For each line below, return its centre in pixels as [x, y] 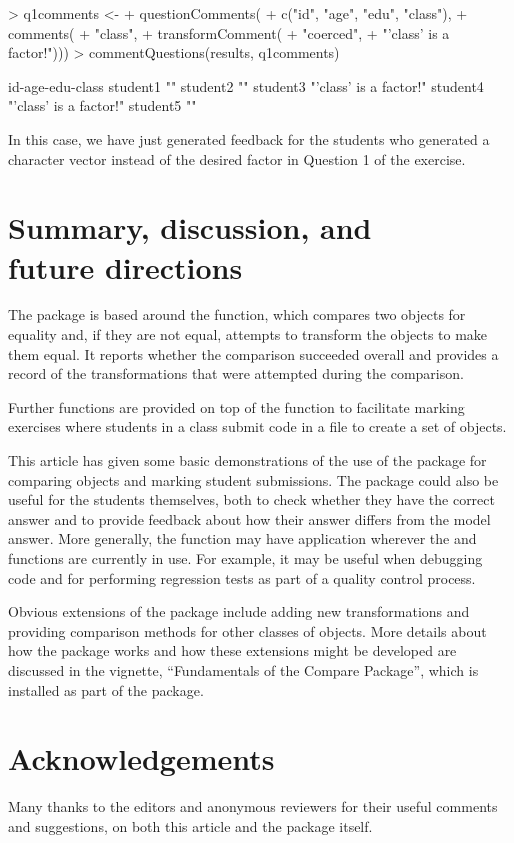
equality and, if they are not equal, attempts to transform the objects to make [248, 334]
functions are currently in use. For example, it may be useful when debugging [245, 558]
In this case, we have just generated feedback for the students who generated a [249, 138]
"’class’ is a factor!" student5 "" [102, 105]
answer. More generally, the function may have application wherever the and [242, 538]
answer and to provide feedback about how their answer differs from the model [249, 518]
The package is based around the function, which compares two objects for [237, 314]
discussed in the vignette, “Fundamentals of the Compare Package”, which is [243, 669]
